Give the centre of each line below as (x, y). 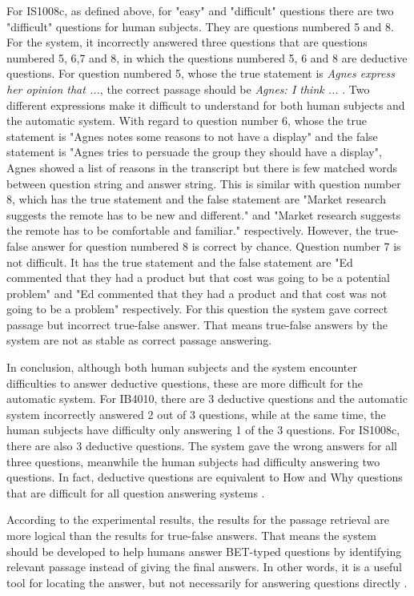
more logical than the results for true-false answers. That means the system (191, 535)
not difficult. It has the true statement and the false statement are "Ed (180, 262)
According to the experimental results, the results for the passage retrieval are (198, 519)
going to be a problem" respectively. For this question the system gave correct (197, 309)
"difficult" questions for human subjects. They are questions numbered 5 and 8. (200, 26)
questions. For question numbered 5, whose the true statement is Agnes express (201, 73)
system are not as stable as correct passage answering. (139, 340)
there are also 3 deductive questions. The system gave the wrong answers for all (202, 446)
